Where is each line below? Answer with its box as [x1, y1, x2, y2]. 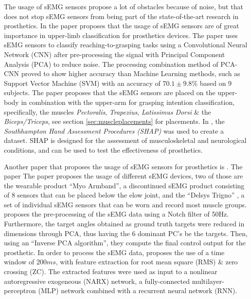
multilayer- [192, 276, 224, 286]
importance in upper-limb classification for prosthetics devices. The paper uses [4, 30, 238, 40]
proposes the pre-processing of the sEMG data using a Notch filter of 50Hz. [4, 209, 229, 219]
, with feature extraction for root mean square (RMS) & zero [55, 257, 238, 267]
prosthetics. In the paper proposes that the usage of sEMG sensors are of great [4, 20, 239, 31]
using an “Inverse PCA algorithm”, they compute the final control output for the [4, 238, 246, 248]
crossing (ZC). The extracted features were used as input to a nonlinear [4, 266, 217, 277]
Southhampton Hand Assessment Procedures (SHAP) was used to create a [4, 125, 224, 136]
